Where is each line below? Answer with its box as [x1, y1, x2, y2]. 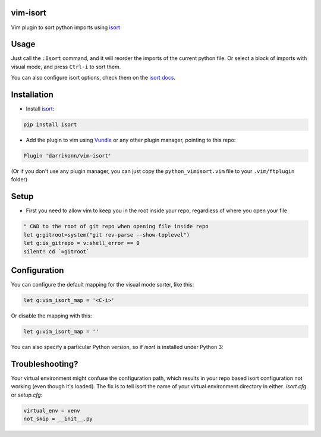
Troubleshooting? [11, 359, 78, 369]
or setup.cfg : [11, 391, 43, 398]
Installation [11, 90, 53, 100]
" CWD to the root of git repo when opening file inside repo [23, 223, 209, 230]
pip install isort [23, 121, 77, 128]
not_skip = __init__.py [23, 416, 93, 422]
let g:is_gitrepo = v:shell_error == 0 [23, 240, 140, 247]
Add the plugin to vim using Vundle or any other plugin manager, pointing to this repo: [26, 137, 236, 144]
